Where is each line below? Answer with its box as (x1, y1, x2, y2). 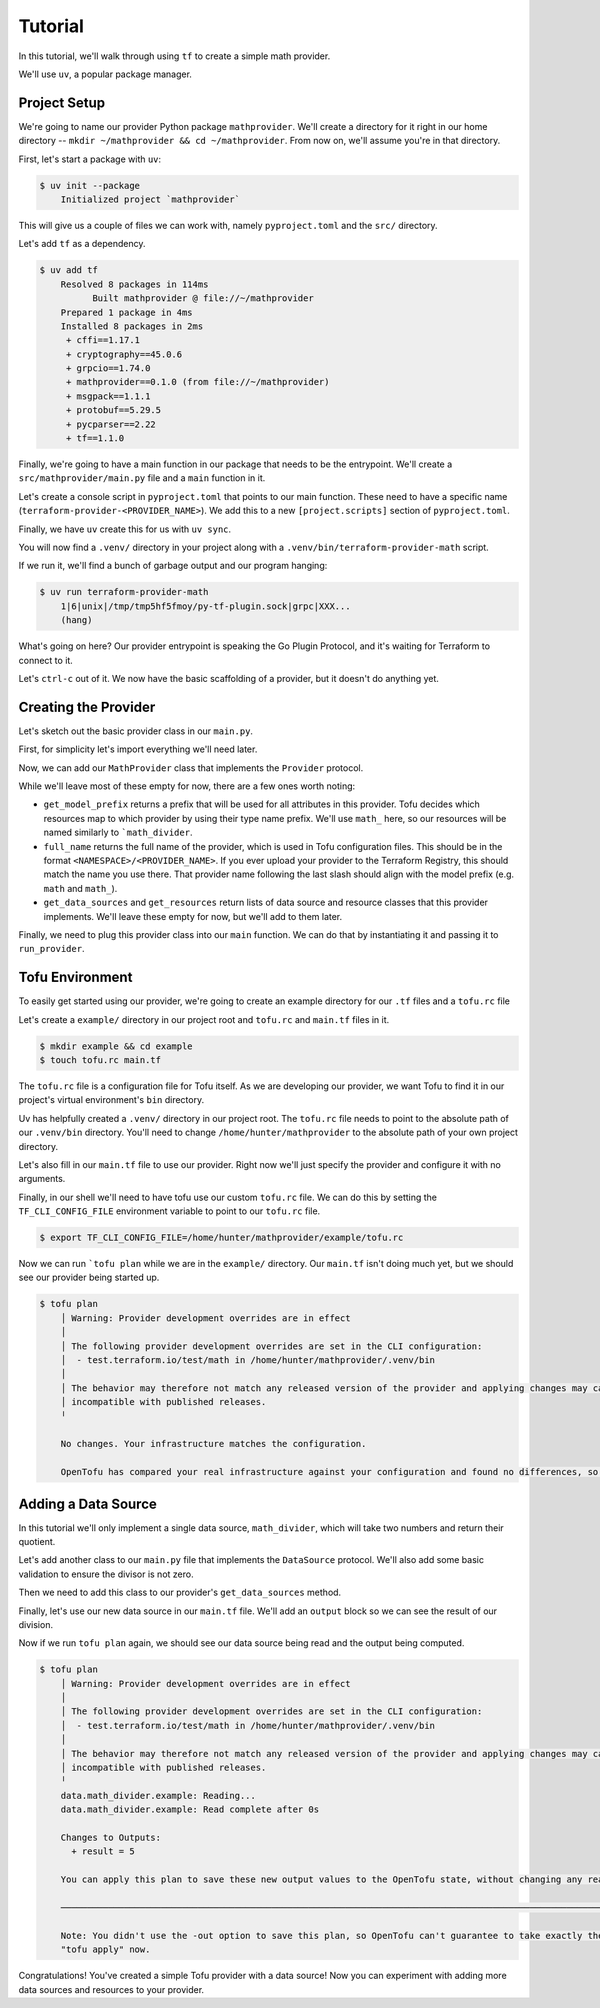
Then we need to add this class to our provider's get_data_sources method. (18, 1586, 342, 1599)
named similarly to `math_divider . (43, 826, 193, 839)
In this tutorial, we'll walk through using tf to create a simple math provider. (18, 50, 331, 62)
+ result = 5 (71, 1846, 135, 1857)
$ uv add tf (39, 265, 99, 276)
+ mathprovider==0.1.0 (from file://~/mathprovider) (65, 376, 330, 388)
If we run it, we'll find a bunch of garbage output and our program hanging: (18, 560, 328, 572)
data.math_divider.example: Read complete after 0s (60, 1804, 320, 1815)
